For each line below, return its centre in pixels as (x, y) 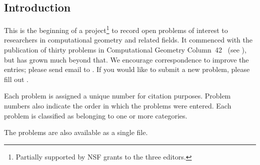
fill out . (16, 79)
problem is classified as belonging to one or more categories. (96, 115)
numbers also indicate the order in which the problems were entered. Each (118, 106)
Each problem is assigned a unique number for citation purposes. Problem (117, 96)
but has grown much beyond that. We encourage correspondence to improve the (126, 59)
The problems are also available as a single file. (76, 132)
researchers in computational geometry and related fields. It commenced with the (128, 40)
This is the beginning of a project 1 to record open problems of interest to (116, 29)
